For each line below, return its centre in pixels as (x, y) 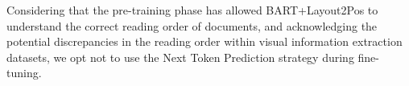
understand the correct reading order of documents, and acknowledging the (192, 25)
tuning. (24, 73)
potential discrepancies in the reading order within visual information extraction (204, 41)
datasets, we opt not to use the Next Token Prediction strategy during (180, 57)
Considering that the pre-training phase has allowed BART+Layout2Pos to (192, 10)
